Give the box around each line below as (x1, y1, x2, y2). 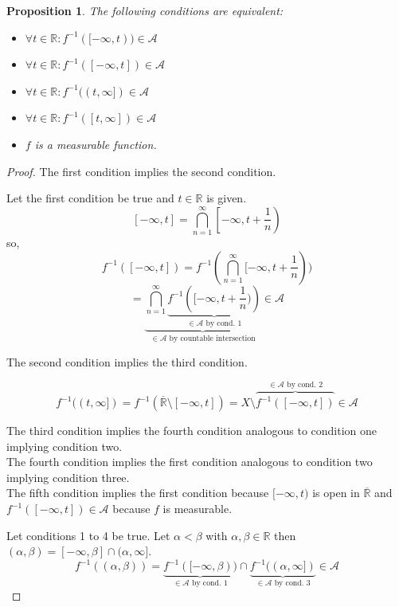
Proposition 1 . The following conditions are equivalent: (6, 2, 284, 18)
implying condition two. (6, 437, 123, 454)
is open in (312, 484, 360, 501)
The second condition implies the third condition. (6, 353, 248, 370)
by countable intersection (169, 335, 256, 343)
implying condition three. (6, 468, 130, 485)
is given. (206, 190, 247, 206)
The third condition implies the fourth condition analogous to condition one (6, 422, 377, 439)
